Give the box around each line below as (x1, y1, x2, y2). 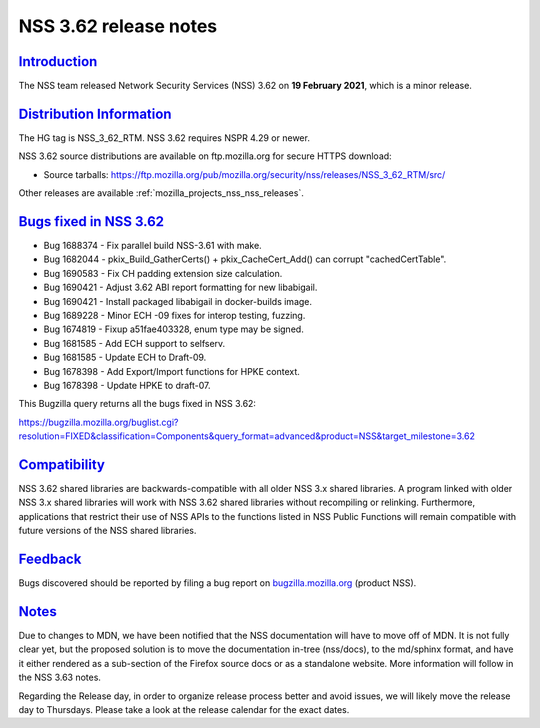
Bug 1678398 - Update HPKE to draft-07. (43, 379, 211, 391)
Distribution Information (18, 105, 172, 122)
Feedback (18, 551, 82, 568)
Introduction (18, 53, 98, 70)
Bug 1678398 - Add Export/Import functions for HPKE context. (43, 365, 300, 377)
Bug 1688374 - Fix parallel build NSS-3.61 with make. (43, 240, 262, 252)
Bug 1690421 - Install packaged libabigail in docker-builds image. (43, 295, 313, 307)
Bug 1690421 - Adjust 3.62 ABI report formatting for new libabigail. (43, 281, 318, 294)
